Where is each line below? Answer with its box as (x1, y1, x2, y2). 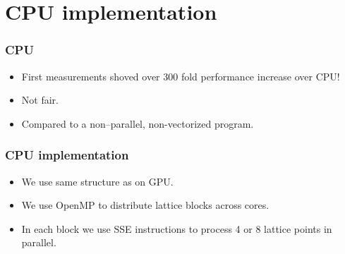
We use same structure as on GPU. (21, 174, 174, 188)
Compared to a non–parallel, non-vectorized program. (21, 116, 254, 131)
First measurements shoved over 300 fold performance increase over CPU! (21, 68, 340, 83)
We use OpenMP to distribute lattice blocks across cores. (21, 198, 270, 212)
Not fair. (21, 92, 59, 107)
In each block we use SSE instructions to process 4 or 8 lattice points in (21, 221, 332, 236)
